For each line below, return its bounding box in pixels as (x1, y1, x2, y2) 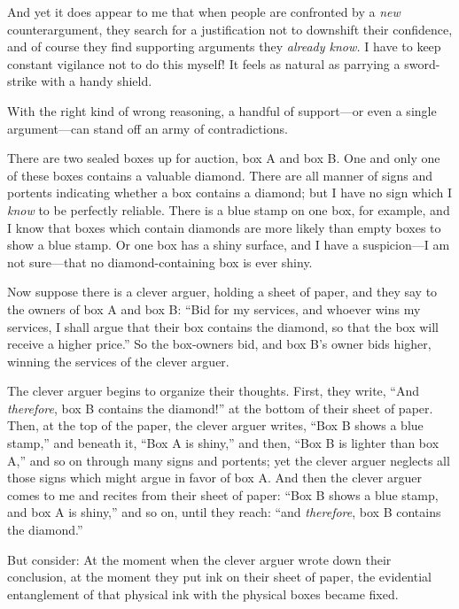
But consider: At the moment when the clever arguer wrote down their (7, 550, 392, 568)
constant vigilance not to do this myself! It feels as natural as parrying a (7, 54, 401, 73)
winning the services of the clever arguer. (7, 351, 229, 370)
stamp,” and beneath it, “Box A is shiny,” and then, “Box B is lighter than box (7, 434, 440, 452)
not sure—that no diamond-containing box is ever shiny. (7, 252, 313, 271)
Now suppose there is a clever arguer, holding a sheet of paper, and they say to (7, 282, 438, 301)
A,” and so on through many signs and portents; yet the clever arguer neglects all (7, 451, 450, 469)
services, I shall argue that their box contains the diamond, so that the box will (7, 317, 440, 335)
